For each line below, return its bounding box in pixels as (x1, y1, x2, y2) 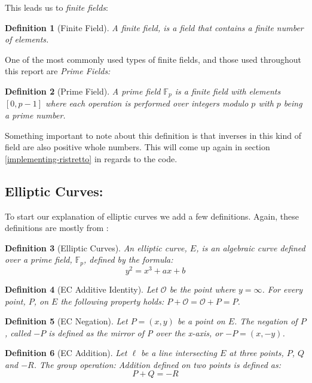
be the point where (169, 282, 236, 295)
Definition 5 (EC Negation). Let (5, 315, 128, 327)
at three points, (229, 346, 284, 359)
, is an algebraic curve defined (196, 241, 305, 254)
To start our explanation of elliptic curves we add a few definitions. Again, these (5, 209, 299, 222)
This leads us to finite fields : (5, 1, 108, 13)
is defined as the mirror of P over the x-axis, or (48, 326, 223, 339)
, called (5, 326, 31, 339)
